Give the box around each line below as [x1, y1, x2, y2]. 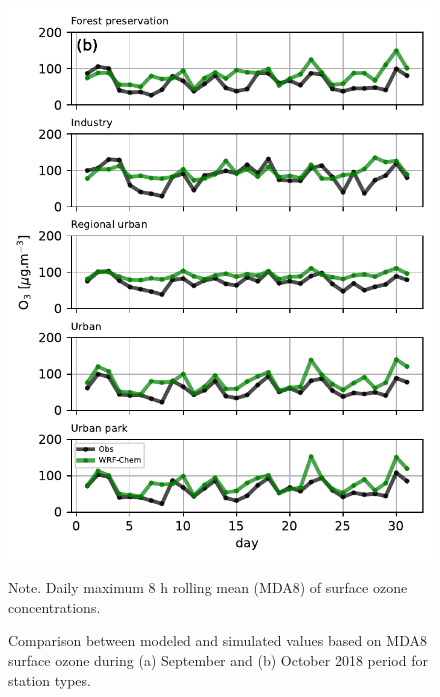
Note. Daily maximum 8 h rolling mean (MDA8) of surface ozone [8, 577, 408, 598]
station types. [8, 669, 91, 690]
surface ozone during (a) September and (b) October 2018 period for [8, 649, 428, 670]
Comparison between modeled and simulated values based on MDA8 [8, 630, 427, 651]
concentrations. [8, 596, 101, 617]
